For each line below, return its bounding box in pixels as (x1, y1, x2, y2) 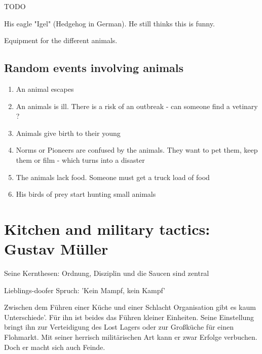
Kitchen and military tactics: (4, 218, 210, 239)
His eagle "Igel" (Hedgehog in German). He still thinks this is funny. (4, 18, 215, 28)
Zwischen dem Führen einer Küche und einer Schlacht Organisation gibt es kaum (4, 302, 256, 312)
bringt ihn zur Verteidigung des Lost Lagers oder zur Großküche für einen (4, 322, 234, 332)
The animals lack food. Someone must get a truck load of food (16, 171, 210, 182)
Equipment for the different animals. (4, 35, 118, 46)
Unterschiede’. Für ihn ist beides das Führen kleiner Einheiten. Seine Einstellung (4, 311, 254, 322)
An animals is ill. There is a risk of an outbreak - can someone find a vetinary (16, 100, 258, 111)
